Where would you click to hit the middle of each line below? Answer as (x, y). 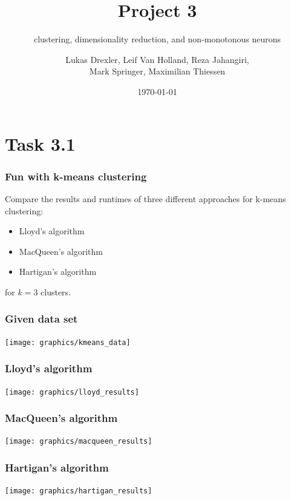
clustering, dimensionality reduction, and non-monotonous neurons (157, 39)
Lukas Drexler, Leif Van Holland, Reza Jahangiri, (157, 59)
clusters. (56, 291)
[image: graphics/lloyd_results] (72, 392)
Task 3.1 (40, 143)
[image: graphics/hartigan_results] (79, 491)
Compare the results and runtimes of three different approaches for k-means (145, 198)
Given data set (41, 319)
